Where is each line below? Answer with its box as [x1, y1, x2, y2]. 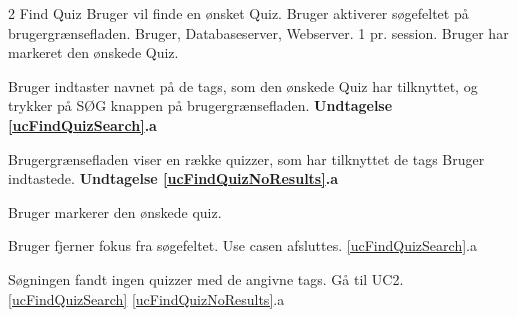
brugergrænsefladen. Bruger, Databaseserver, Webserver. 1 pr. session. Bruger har [8, 22, 509, 43]
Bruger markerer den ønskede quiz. [8, 201, 222, 222]
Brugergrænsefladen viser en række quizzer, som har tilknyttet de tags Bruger [8, 148, 485, 169]
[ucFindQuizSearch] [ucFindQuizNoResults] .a [8, 288, 285, 309]
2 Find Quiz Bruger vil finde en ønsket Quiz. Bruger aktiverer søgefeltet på [8, 3, 469, 23]
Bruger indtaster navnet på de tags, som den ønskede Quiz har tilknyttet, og [8, 75, 478, 96]
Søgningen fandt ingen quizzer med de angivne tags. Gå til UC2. [8, 268, 404, 289]
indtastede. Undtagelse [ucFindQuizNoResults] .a [8, 168, 338, 189]
